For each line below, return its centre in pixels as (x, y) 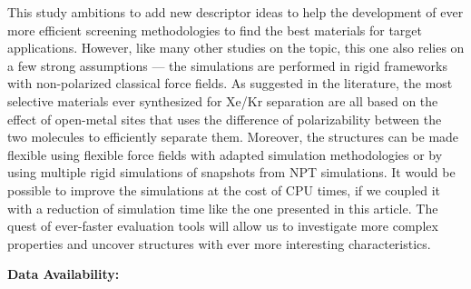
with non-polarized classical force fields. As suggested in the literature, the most (230, 83)
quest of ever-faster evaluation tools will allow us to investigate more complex (223, 226)
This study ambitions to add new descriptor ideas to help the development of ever (235, 12)
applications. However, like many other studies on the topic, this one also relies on (236, 48)
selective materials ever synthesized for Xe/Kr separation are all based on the (223, 100)
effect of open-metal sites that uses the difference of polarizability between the (225, 119)
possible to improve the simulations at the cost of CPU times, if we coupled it (224, 189)
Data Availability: (64, 274)
